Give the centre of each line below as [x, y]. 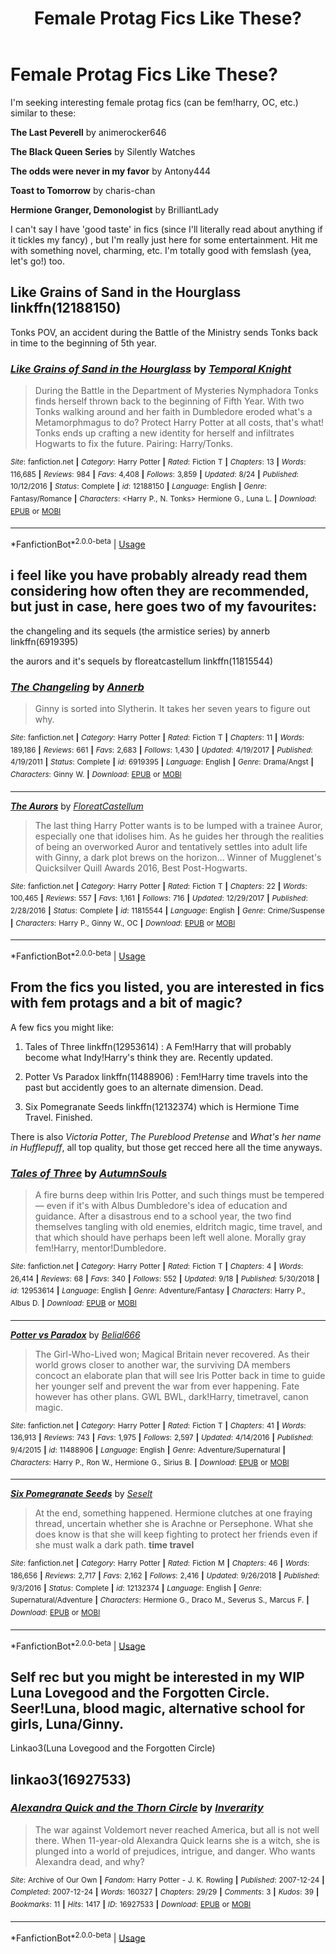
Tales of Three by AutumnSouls [89, 1173]
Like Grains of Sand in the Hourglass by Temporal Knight [151, 369]
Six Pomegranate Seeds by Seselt [81, 1494]
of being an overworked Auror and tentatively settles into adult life [171, 846]
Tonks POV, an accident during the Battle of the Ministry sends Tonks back [164, 332]
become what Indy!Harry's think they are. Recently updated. [149, 1057]
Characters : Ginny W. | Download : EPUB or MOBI [96, 775]
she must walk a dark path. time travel [114, 1545]
